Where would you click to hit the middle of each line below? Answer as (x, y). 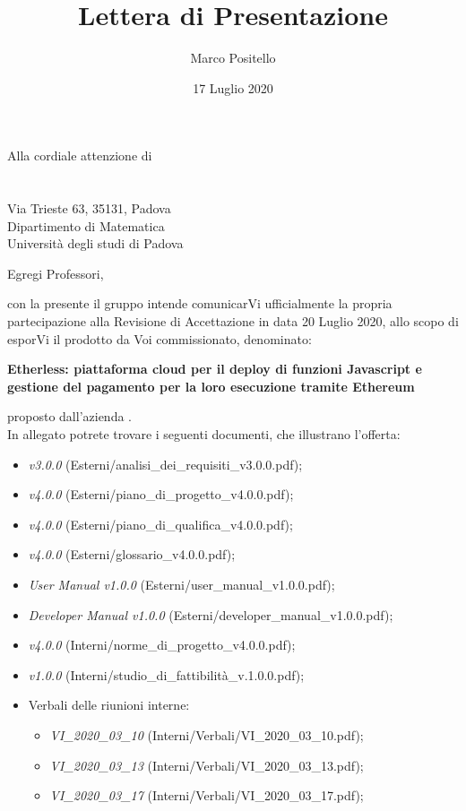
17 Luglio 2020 (233, 87)
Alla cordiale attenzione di (80, 155)
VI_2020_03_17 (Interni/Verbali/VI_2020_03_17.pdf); (207, 795)
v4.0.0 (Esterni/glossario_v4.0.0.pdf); (132, 554)
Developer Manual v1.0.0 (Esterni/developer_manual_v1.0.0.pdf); (211, 614)
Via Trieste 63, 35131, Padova (89, 208)
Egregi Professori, (56, 273)
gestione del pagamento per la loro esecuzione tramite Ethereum (211, 386)
